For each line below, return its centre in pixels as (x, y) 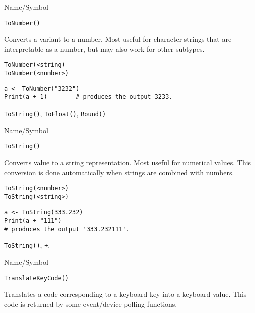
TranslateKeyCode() (36, 278)
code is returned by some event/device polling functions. (91, 304)
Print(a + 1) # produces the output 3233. (88, 97)
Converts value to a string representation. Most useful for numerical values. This (128, 162)
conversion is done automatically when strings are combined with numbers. (119, 172)
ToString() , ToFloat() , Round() (55, 113)
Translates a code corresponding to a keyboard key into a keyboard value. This (125, 294)
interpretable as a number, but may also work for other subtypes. (104, 48)
